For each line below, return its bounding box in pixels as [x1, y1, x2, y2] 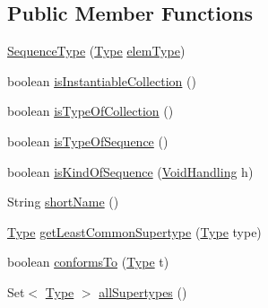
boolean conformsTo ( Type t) [7, 252, 169, 271]
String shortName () [7, 192, 119, 211]
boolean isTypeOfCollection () [7, 101, 174, 120]
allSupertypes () [99, 282, 187, 301]
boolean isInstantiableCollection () [7, 71, 196, 90]
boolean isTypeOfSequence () [7, 131, 169, 150]
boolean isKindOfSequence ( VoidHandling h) [7, 162, 254, 180]
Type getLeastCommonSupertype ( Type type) [7, 222, 262, 241]
